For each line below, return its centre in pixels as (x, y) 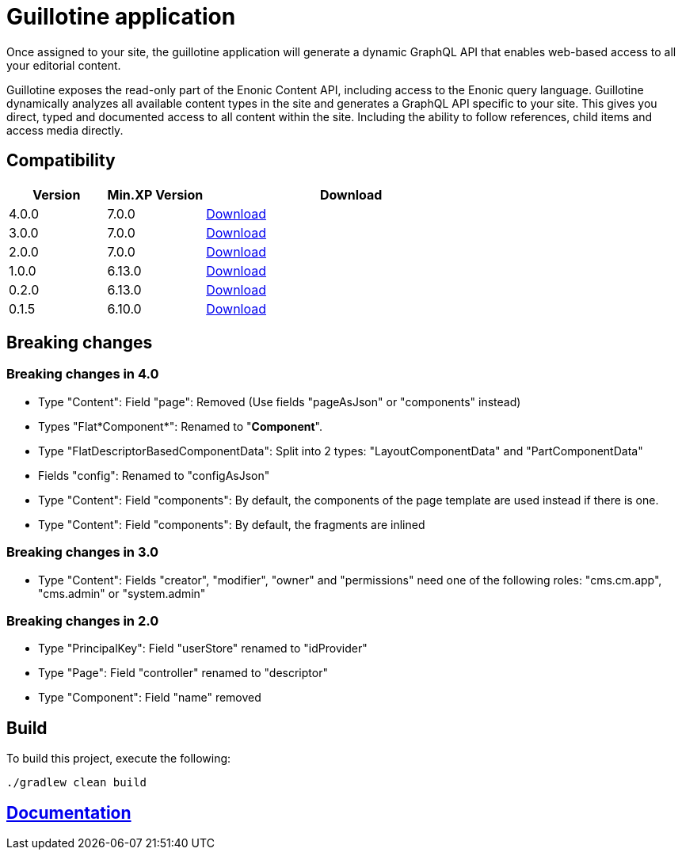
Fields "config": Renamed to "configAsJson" (154, 475)
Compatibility (61, 161)
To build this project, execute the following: (119, 759)
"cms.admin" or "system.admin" (122, 593)
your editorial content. (64, 65)
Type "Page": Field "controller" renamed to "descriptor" (183, 673)
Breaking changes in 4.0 (83, 374)
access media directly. (65, 130)
